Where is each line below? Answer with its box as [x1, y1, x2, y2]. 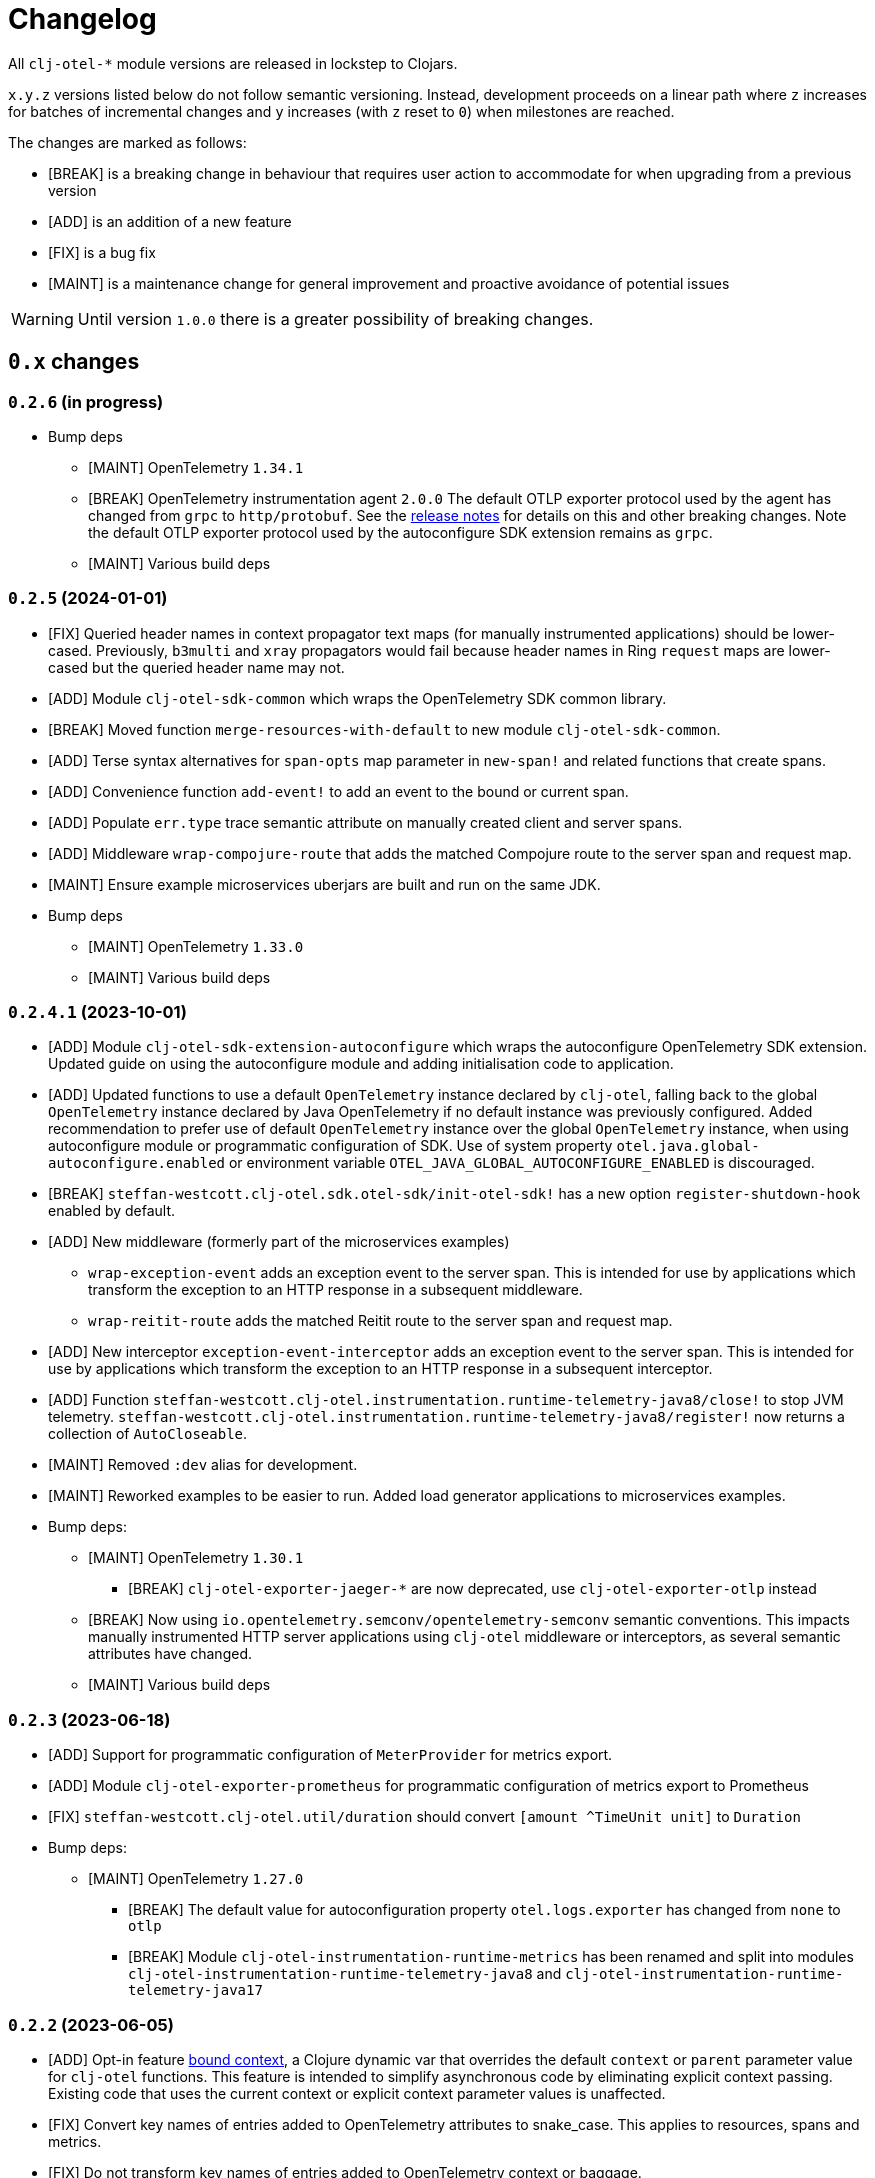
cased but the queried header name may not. [48, 658, 345, 676]
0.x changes [8, 349, 140, 375]
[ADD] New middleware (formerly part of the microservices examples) [48, 1233, 510, 1251]
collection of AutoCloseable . [48, 1425, 248, 1443]
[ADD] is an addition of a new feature [48, 212, 292, 230]
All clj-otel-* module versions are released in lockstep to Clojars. [8, 54, 458, 72]
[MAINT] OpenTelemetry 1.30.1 [88, 1549, 304, 1567]
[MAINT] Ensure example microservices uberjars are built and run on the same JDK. [48, 875, 601, 893]
